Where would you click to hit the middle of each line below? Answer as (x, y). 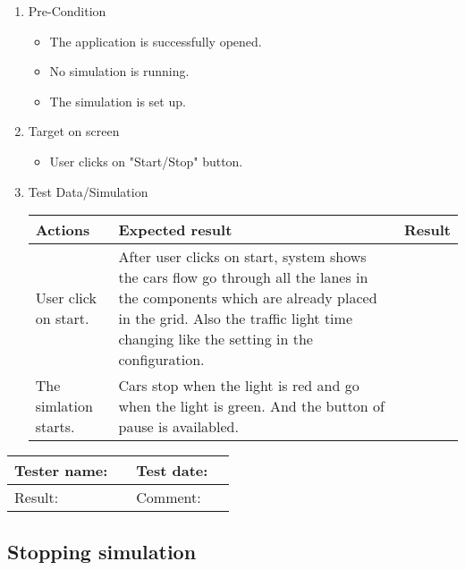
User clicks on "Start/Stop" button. (146, 161)
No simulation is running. (119, 71)
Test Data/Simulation (88, 191)
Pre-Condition (67, 11)
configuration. (161, 360)
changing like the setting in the (216, 339)
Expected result (175, 230)
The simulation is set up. (118, 101)
